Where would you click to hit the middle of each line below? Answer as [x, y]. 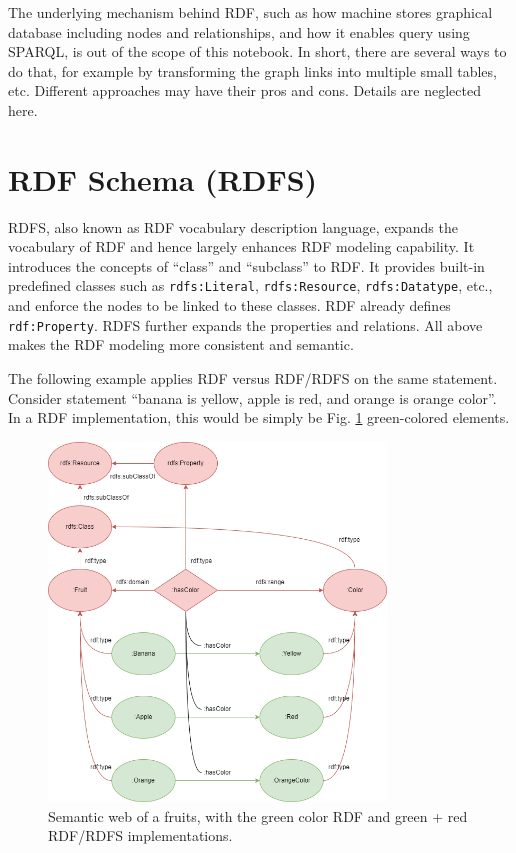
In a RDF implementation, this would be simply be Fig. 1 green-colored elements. [259, 417]
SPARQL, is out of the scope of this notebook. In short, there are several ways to [257, 51]
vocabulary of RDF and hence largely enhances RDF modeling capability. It [241, 246]
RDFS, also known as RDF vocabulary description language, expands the [233, 226]
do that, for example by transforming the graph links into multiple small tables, [252, 70]
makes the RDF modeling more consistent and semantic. [181, 344]
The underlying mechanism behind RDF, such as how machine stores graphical [250, 12]
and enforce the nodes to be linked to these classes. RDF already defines [229, 305]
